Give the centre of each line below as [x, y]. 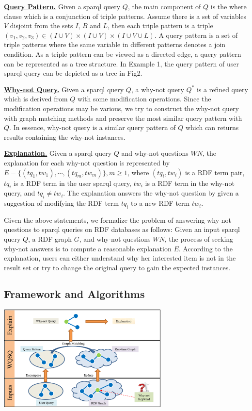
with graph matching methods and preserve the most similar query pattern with [123, 118]
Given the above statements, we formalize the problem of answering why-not [118, 220]
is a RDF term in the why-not [190, 183]
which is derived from [36, 99]
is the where [228, 6]
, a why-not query [157, 89]
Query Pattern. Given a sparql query [62, 6]
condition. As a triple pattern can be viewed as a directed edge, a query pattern [123, 54]
